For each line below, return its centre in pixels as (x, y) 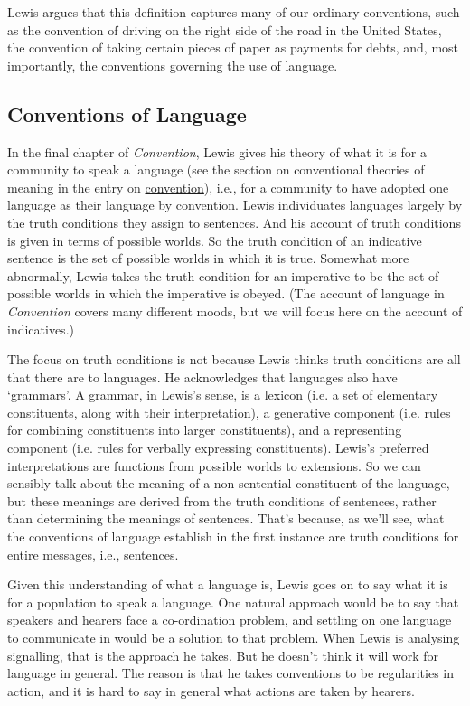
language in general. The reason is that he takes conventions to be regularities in (231, 673)
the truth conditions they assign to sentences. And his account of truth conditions (234, 222)
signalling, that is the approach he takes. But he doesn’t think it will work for (223, 655)
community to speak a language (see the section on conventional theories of (216, 169)
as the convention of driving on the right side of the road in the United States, (225, 29)
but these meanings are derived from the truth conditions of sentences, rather (222, 500)
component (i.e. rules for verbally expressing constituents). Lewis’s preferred (218, 448)
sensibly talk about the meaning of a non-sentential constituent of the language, (229, 483)
